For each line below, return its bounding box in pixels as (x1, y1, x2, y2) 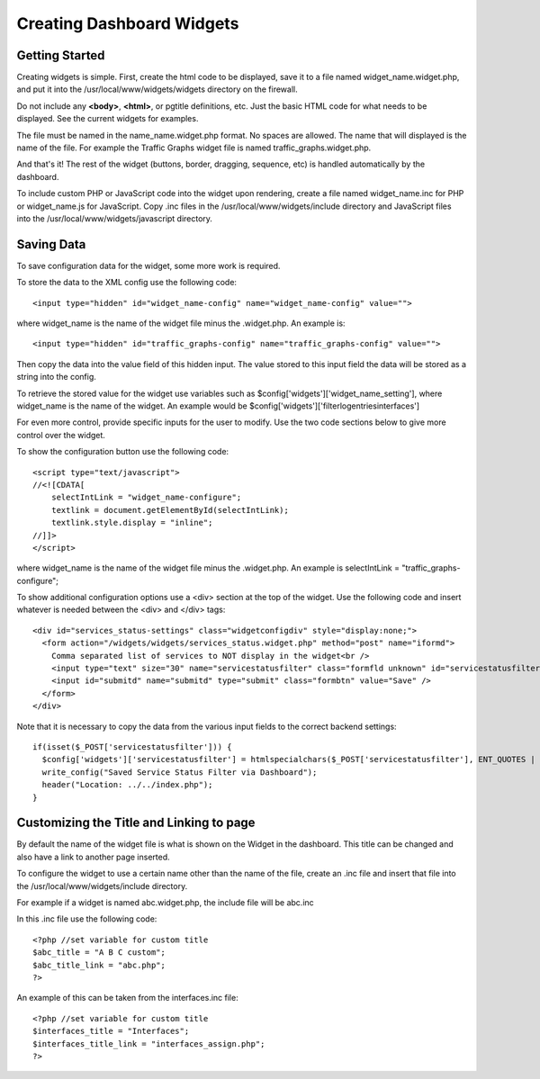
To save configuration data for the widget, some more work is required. (16, 260, 281, 271)
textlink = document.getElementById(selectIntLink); (50, 505, 290, 515)
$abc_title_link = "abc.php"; (32, 959, 166, 970)
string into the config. (16, 372, 96, 382)
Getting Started (16, 48, 105, 63)
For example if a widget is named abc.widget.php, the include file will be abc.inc (16, 897, 314, 908)
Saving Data (16, 237, 86, 252)
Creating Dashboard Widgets (16, 13, 239, 33)
